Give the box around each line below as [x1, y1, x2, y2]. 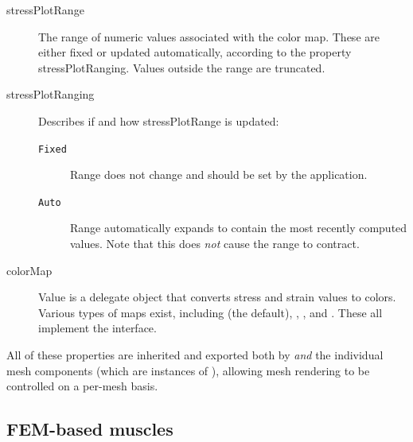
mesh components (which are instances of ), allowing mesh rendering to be [6, 362, 370, 378]
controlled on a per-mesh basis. [6, 378, 158, 394]
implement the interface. [38, 320, 157, 336]
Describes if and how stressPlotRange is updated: [38, 112, 279, 129]
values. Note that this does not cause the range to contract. [70, 235, 360, 252]
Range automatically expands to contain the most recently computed [70, 219, 407, 236]
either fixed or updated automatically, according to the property [38, 44, 352, 60]
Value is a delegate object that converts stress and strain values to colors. [38, 289, 396, 305]
